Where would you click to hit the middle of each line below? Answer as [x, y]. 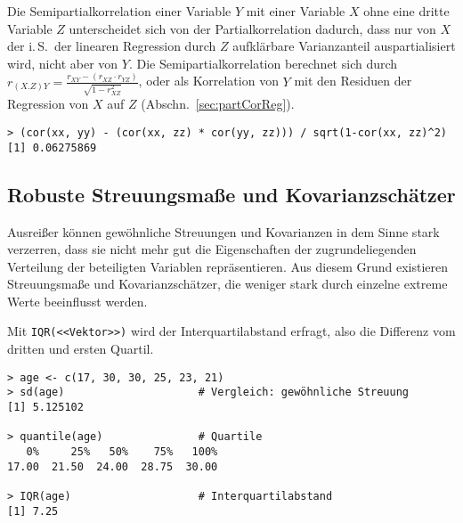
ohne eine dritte [406, 11]
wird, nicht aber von [63, 63]
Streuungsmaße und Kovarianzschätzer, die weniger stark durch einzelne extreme [227, 284]
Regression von [48, 104]
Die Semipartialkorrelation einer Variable [119, 11]
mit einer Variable [296, 11]
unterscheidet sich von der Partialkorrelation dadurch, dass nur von [252, 28]
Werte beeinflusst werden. [77, 301]
